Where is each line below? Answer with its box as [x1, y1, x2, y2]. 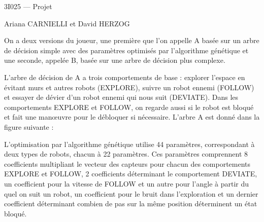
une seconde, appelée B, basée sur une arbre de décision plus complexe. [4, 55, 225, 65]
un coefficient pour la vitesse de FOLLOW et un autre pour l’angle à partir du [4, 178, 249, 189]
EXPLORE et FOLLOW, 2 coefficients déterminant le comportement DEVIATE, [4, 168, 257, 179]
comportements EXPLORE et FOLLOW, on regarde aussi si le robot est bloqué [4, 101, 254, 112]
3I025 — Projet [4, 1, 52, 11]
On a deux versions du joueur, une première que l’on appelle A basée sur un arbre [4, 35, 259, 46]
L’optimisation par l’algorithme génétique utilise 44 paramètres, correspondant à [4, 138, 255, 149]
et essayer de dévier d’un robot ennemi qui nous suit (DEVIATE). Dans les [4, 92, 239, 102]
